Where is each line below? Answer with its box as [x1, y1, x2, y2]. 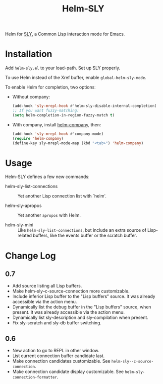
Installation [5, 48, 53, 60]
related [17, 232, 32, 239]
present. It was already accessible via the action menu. [12, 309, 125, 315]
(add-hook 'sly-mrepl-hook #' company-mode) [12, 131, 104, 136]
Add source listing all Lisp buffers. [12, 283, 82, 289]
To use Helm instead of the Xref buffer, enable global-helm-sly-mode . [5, 75, 147, 81]
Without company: [12, 94, 51, 100]
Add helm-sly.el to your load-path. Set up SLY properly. [5, 65, 120, 71]
